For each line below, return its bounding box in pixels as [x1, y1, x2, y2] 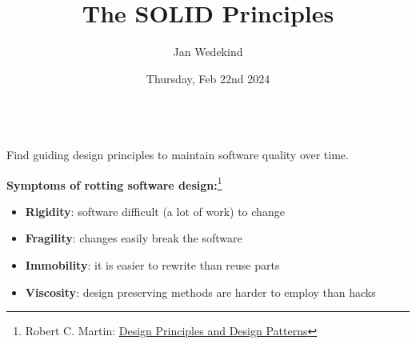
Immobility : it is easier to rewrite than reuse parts [25, 256, 280, 273]
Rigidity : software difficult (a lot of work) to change [25, 202, 285, 219]
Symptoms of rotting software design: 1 [6, 174, 222, 193]
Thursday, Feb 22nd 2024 [146, 70, 270, 86]
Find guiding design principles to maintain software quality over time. [6, 146, 349, 162]
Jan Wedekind [173, 43, 243, 60]
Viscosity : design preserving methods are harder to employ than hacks [25, 283, 376, 300]
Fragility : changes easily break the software [25, 230, 242, 246]
